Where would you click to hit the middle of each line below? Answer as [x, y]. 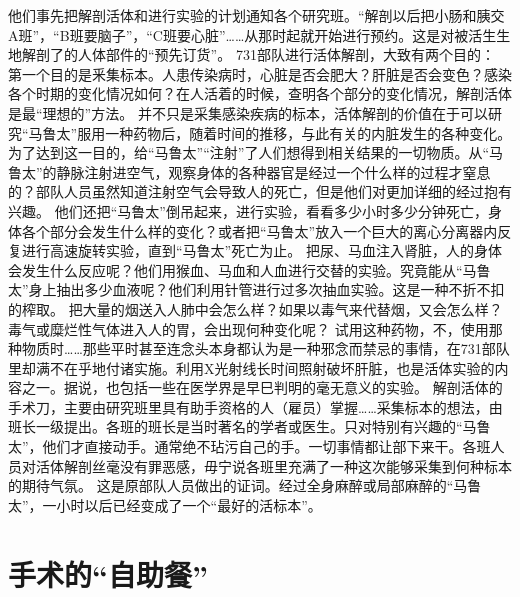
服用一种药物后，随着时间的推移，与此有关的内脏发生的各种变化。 [294, 132]
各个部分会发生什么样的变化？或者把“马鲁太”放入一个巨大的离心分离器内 [259, 230]
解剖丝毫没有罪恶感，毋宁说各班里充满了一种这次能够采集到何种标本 [287, 465]
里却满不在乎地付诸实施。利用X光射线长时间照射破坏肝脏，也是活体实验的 [251, 367]
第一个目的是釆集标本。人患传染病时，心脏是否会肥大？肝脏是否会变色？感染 [260, 73]
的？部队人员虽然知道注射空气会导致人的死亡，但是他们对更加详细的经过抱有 [260, 191]
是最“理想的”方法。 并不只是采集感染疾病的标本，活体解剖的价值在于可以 [248, 112]
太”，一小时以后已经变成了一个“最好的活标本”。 [165, 504]
